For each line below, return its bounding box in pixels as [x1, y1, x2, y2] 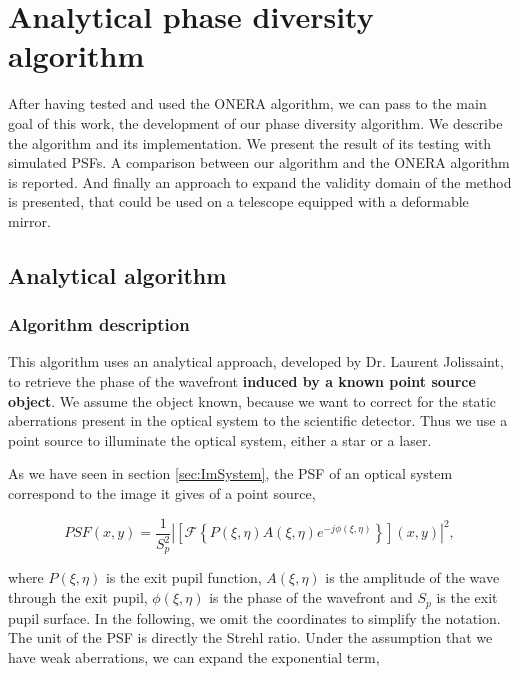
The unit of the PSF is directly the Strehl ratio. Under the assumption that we [8, 627, 493, 648]
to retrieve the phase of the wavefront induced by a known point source [8, 371, 476, 392]
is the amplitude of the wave [325, 567, 500, 588]
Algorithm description [8, 312, 190, 337]
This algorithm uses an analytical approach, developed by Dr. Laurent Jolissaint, [8, 351, 504, 372]
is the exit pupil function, [105, 567, 262, 588]
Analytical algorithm [8, 259, 227, 290]
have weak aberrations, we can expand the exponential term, [8, 646, 380, 667]
